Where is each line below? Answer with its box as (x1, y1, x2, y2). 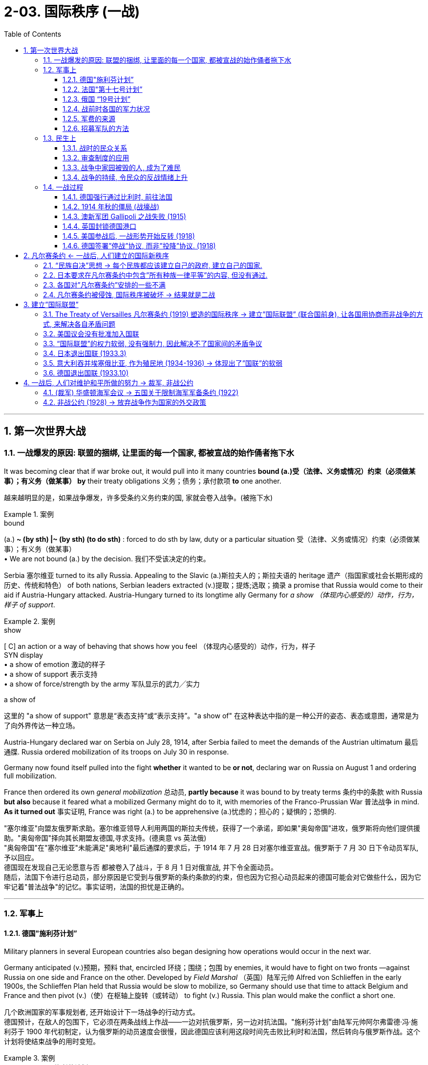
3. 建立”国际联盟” (23, 300, 79, 309)
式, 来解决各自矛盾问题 (43, 319, 115, 328)
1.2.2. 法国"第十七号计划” (63, 85, 143, 93)
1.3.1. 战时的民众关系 (63, 143, 128, 152)
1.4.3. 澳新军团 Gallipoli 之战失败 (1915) (63, 212, 186, 221)
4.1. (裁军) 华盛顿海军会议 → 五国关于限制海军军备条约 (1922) (43, 388, 239, 397)
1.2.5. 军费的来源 (63, 114, 116, 123)
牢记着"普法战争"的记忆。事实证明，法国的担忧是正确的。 (4, 882, 189, 891)
